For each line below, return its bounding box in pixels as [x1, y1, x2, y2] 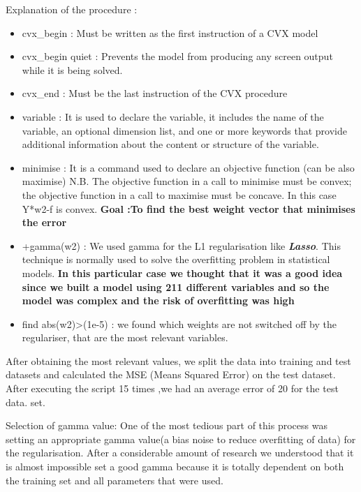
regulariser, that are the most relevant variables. [22, 330, 228, 345]
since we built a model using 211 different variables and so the [22, 279, 330, 294]
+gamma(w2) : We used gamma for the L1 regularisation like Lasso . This [22, 238, 341, 253]
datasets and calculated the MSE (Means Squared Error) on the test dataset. [6, 367, 336, 382]
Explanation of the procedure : [6, 2, 138, 16]
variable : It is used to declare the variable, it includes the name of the [22, 109, 324, 124]
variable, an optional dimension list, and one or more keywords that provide [22, 123, 347, 137]
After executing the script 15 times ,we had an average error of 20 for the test [6, 381, 339, 396]
